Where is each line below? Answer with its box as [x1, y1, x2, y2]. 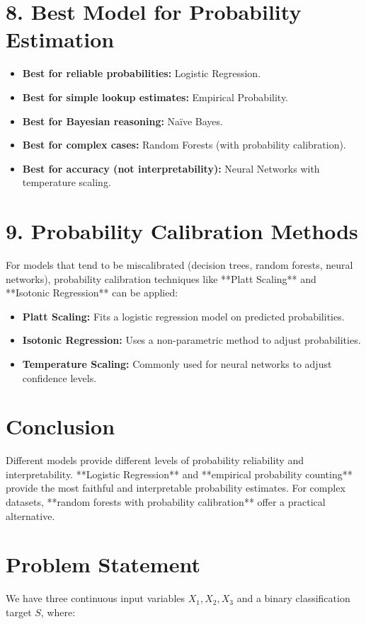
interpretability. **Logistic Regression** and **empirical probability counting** [6, 466, 353, 481]
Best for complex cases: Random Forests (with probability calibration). [22, 137, 346, 152]
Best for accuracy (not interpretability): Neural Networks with [22, 161, 320, 175]
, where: [40, 604, 76, 619]
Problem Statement [6, 550, 200, 579]
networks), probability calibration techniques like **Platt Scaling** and [6, 271, 316, 286]
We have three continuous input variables [6, 591, 185, 606]
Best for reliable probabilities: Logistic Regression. [22, 66, 261, 81]
